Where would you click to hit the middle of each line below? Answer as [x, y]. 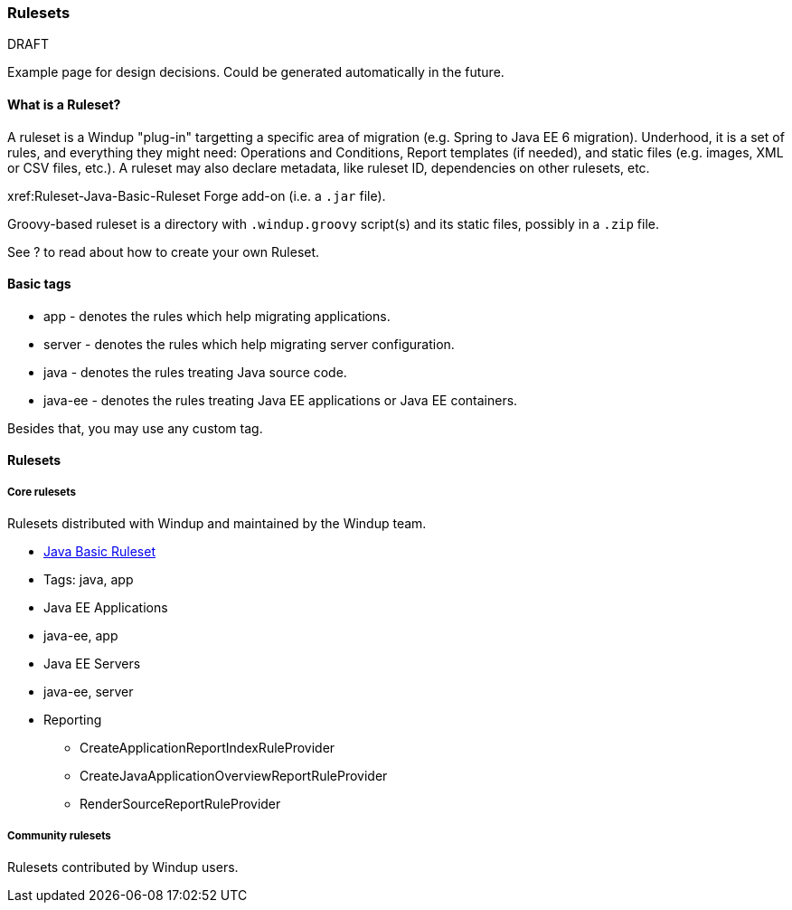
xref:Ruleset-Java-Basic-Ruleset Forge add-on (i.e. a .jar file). [197, 195]
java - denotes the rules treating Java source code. [195, 372]
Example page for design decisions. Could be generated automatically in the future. [256, 72]
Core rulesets [42, 492]
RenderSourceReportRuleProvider [180, 804]
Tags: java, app [89, 580]
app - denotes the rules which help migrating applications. [217, 316]
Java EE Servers [92, 664]
